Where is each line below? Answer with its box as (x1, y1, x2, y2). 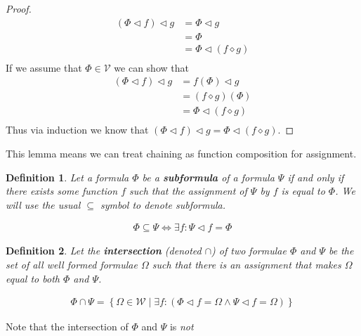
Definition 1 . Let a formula (6, 169, 129, 184)
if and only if (287, 169, 344, 184)
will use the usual (6, 197, 81, 212)
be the (329, 243, 354, 258)
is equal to (281, 183, 325, 198)
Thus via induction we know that (6, 122, 149, 137)
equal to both (6, 271, 60, 285)
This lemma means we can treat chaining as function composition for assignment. (6, 146, 357, 161)
